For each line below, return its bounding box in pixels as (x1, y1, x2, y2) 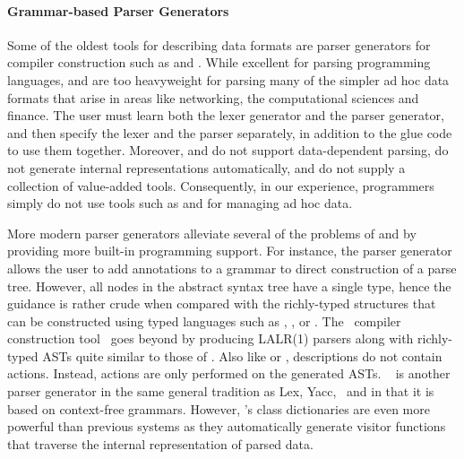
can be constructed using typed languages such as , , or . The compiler (7, 311, 401, 330)
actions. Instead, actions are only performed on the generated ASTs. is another (7, 364, 451, 383)
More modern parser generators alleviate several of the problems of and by (7, 223, 417, 242)
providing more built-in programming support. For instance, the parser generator (7, 241, 452, 260)
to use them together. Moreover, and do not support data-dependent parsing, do (7, 141, 449, 160)
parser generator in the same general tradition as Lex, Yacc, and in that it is (7, 382, 434, 401)
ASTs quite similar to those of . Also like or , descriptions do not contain (42, 346, 443, 365)
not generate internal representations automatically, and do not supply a (7, 158, 406, 177)
